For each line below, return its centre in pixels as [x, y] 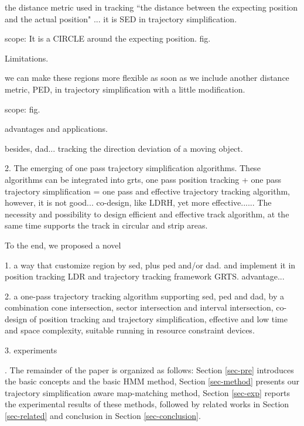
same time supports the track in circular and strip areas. [106, 225]
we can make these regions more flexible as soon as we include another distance [147, 78]
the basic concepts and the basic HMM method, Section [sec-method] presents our [152, 381]
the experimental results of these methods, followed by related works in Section [147, 404]
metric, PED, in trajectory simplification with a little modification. [125, 89]
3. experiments [31, 350]
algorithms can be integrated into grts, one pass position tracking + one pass [143, 179]
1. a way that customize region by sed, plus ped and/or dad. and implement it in [150, 265]
